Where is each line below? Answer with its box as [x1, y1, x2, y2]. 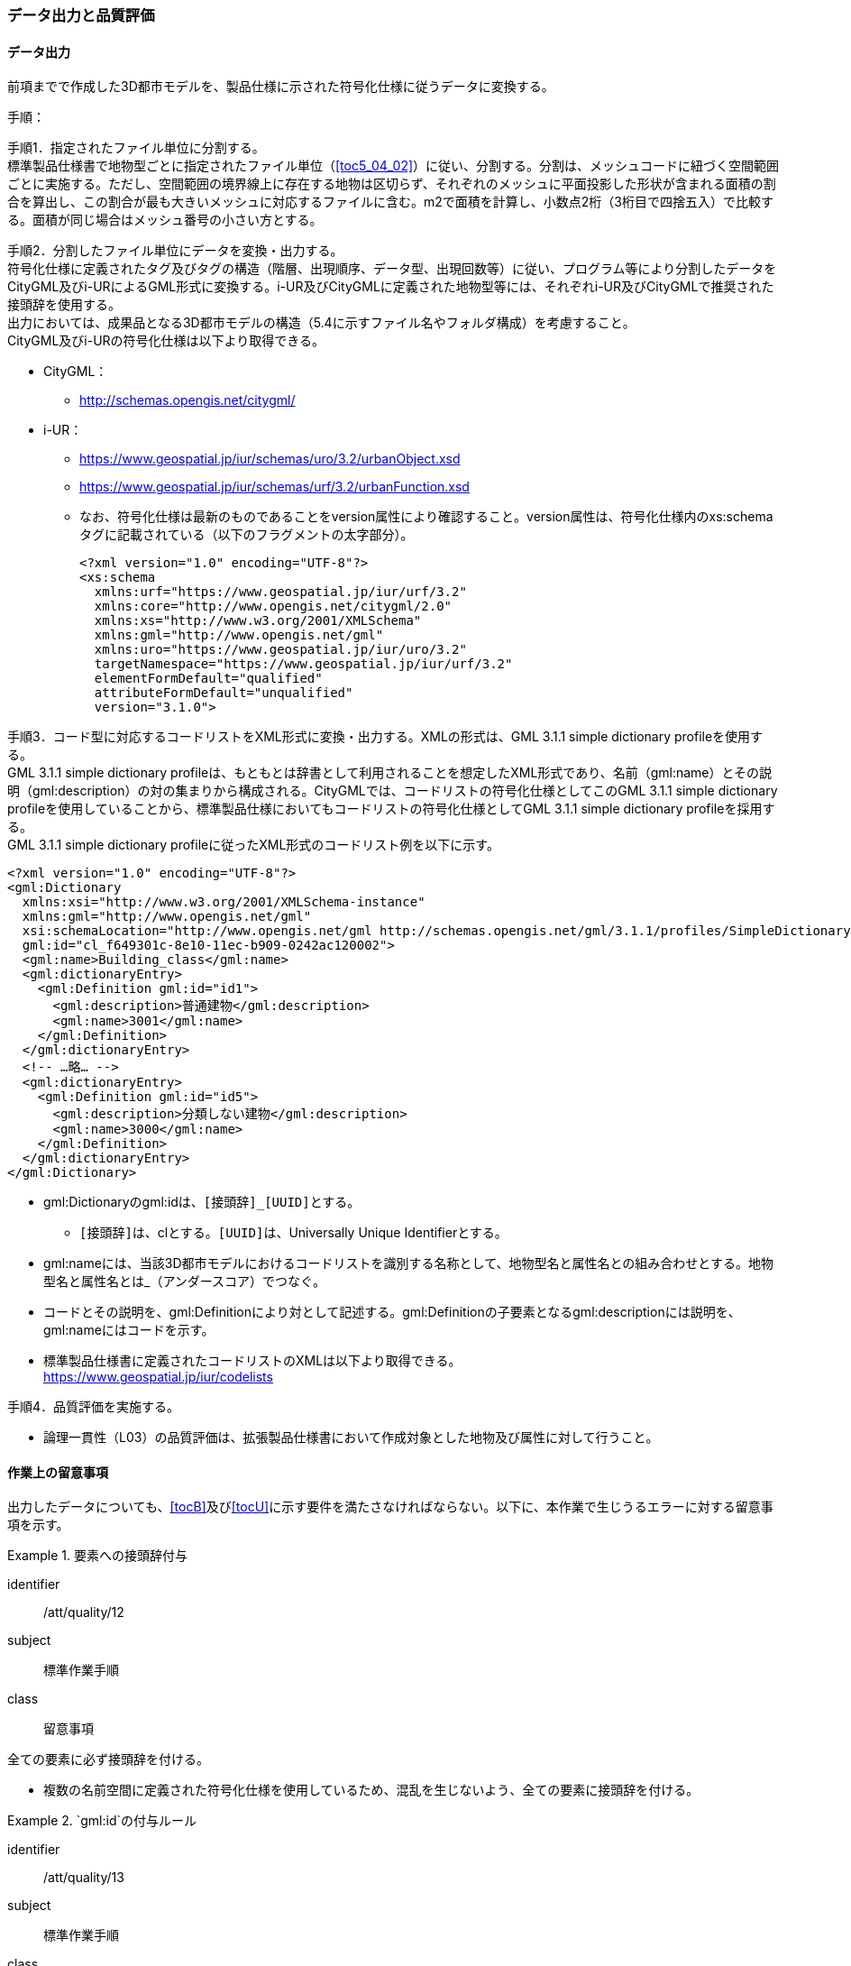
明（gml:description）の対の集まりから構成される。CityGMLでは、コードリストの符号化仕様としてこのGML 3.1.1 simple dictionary [7, 783, 778, 799]
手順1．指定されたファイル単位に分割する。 [7, 140, 265, 156]
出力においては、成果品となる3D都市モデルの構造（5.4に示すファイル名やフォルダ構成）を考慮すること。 [7, 315, 636, 331]
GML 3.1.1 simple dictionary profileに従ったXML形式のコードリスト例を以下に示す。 [7, 837, 499, 853]
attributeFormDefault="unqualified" [94, 685, 353, 701]
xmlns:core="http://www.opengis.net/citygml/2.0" [94, 599, 453, 614]
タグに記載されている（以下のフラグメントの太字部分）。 [79, 527, 414, 543]
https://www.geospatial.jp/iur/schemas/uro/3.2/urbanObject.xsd [79, 451, 461, 467]
